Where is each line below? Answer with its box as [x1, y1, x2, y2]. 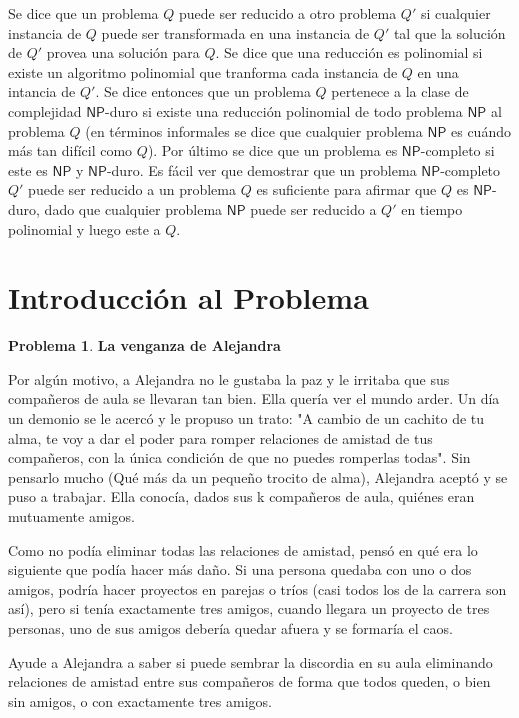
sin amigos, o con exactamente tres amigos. [8, 690, 272, 711]
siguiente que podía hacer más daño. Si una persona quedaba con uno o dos [8, 559, 472, 580]
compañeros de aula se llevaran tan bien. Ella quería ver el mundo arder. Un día [8, 388, 500, 409]
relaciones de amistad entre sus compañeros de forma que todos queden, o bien [8, 671, 491, 692]
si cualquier [420, 3, 491, 23]
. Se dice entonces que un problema [95, 81, 311, 102]
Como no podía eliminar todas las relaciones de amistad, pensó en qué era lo [8, 539, 478, 560]
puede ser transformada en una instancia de [101, 22, 370, 43]
